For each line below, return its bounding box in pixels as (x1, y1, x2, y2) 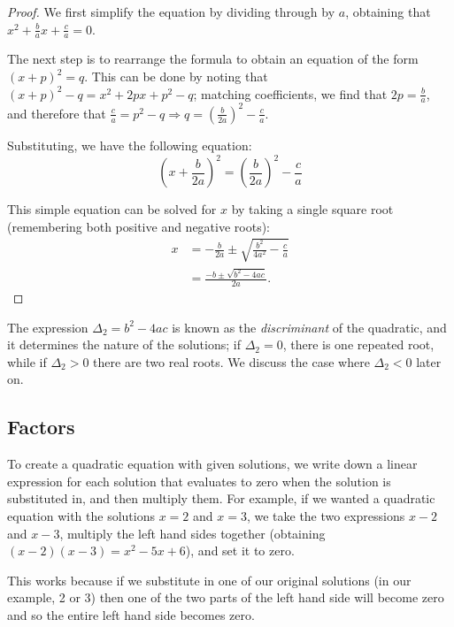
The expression (7, 317, 88, 336)
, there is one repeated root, (282, 335, 435, 354)
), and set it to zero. (185, 541, 295, 560)
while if (7, 352, 47, 371)
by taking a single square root (231, 200, 394, 218)
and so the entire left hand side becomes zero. (7, 605, 255, 623)
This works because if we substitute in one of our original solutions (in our (7, 570, 412, 589)
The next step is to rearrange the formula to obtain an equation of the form (7, 50, 419, 68)
